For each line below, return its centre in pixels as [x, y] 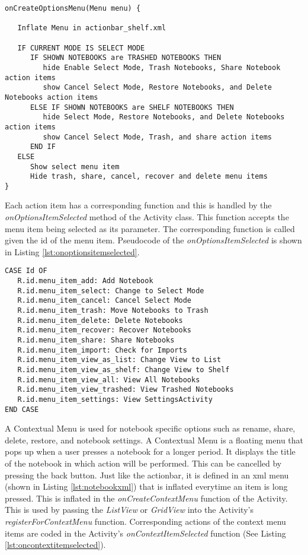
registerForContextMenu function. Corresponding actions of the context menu [145, 521]
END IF [43, 147]
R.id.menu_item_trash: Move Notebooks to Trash [113, 311]
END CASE [22, 409]
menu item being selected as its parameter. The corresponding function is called [150, 228]
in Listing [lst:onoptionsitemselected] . [72, 251]
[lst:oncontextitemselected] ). [55, 545]
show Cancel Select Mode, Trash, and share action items [158, 137]
